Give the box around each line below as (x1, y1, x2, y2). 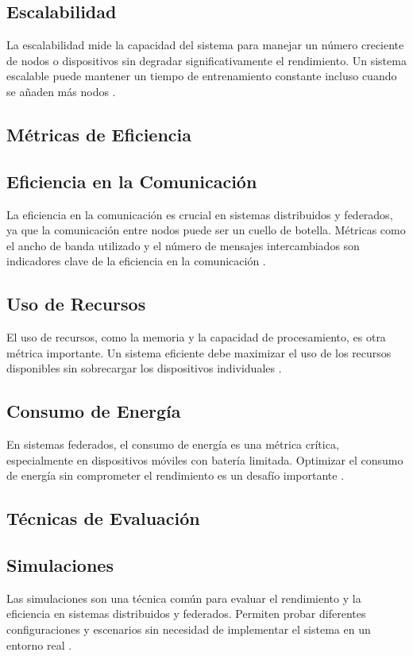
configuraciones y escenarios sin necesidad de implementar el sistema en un (6, 621, 371, 638)
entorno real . (6, 636, 72, 653)
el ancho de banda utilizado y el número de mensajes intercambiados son (6, 237, 360, 253)
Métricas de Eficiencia (6, 122, 191, 146)
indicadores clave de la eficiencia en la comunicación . (6, 253, 266, 269)
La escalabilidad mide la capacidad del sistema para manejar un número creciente (6, 37, 404, 53)
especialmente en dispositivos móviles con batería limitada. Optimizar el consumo (6, 451, 403, 468)
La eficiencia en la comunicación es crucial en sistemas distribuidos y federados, (6, 206, 393, 222)
